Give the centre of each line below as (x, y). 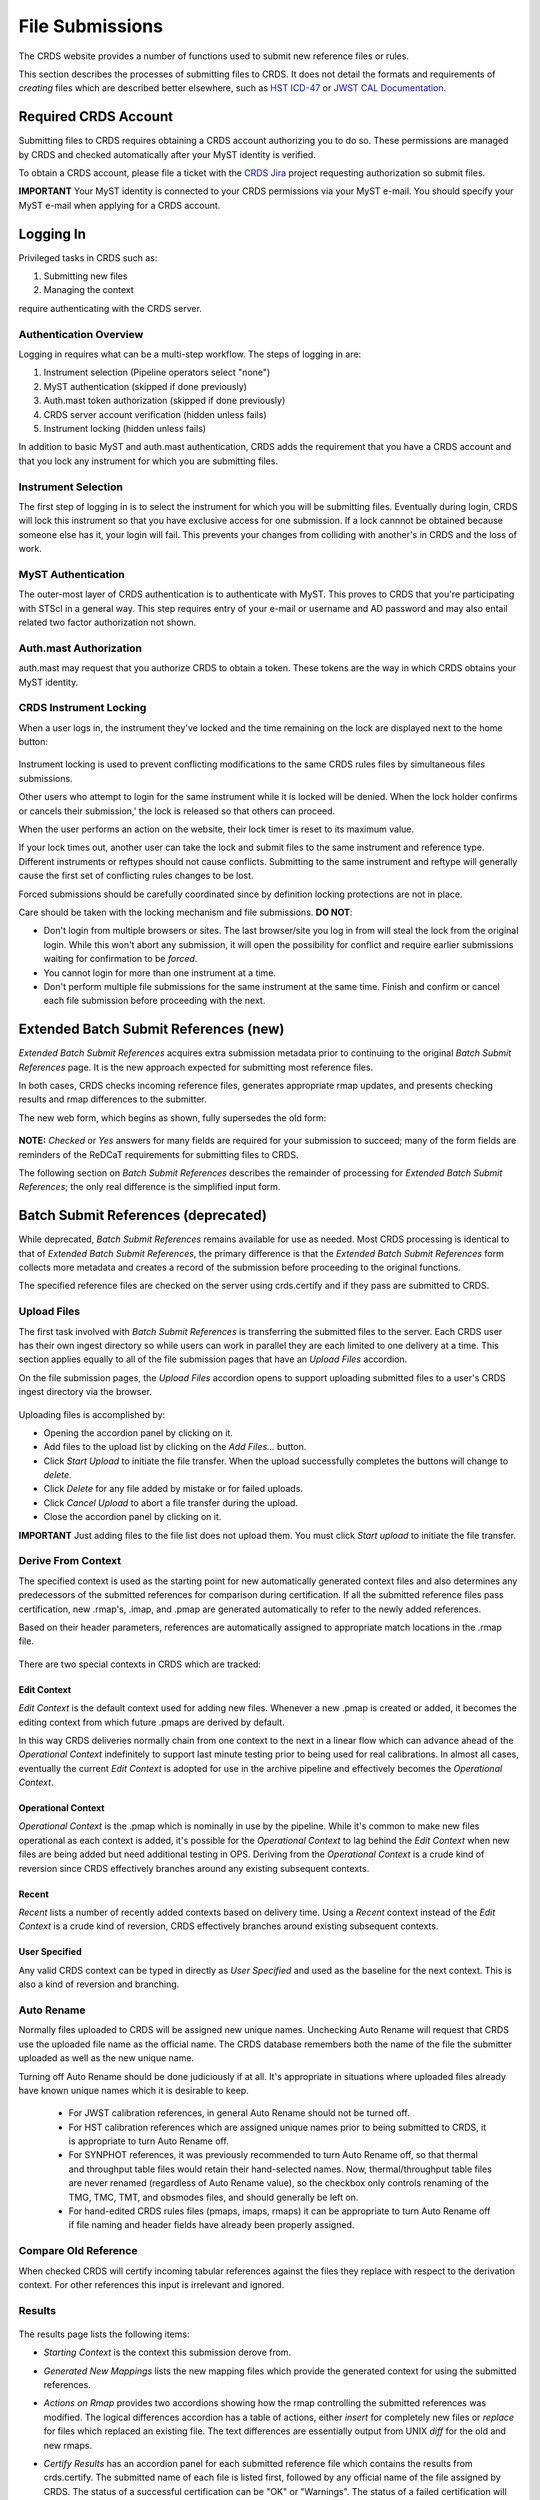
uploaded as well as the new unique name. (106, 2058)
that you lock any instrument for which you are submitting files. (148, 461)
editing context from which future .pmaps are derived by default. (151, 1722)
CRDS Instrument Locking (82, 708)
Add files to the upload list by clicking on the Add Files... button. (175, 1447)
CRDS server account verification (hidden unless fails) (155, 414)
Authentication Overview (81, 334)
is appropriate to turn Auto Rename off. (148, 2141)
